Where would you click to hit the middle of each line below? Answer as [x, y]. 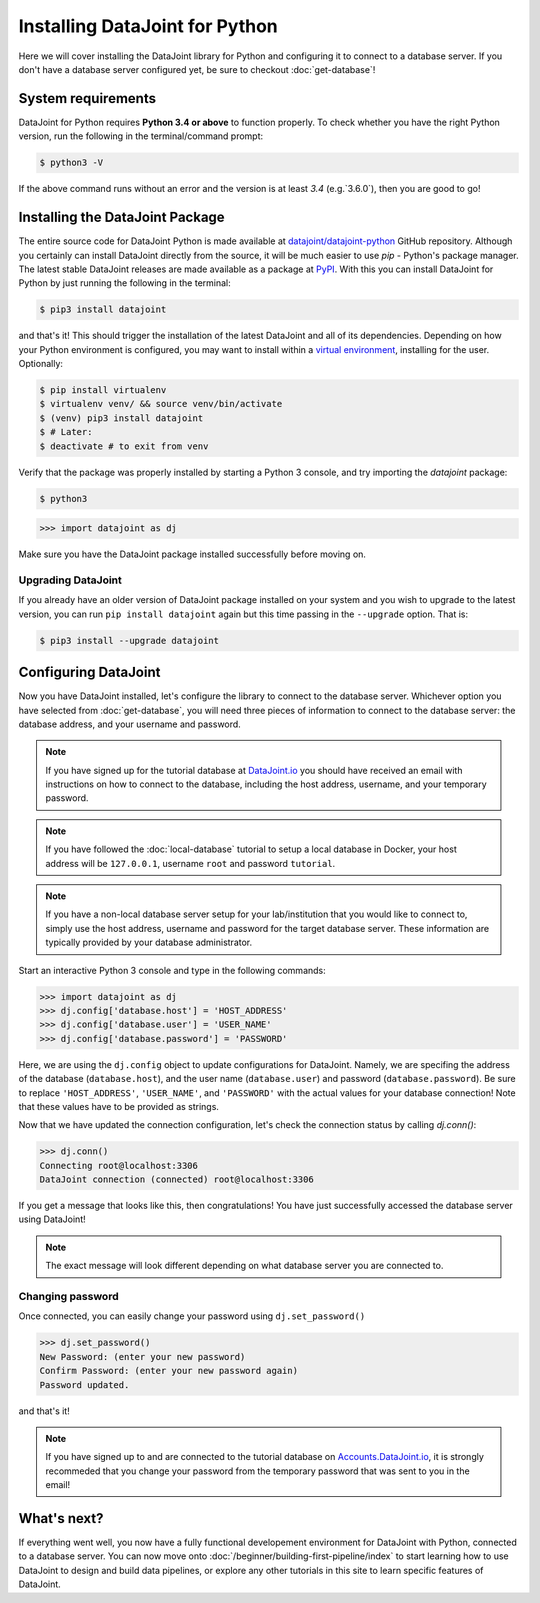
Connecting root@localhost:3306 [119, 1165]
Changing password [68, 1296]
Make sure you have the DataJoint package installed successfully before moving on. [192, 554]
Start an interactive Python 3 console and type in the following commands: [172, 970]
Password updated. [84, 1384]
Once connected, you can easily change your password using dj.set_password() [192, 1316]
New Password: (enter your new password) [142, 1356]
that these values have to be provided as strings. [119, 1106]
